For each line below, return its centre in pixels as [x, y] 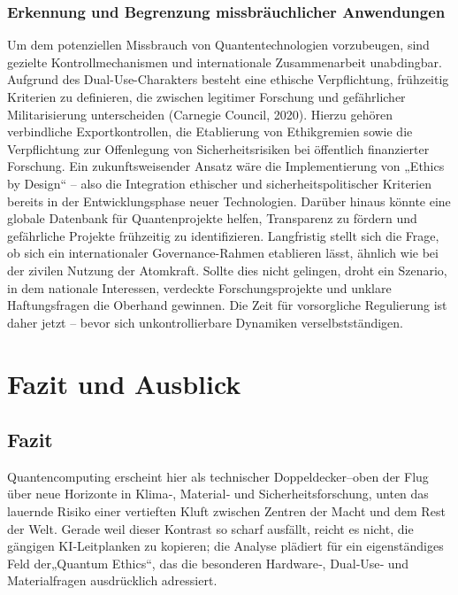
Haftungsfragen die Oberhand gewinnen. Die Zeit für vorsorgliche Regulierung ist [227, 305]
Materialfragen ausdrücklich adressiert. [112, 580]
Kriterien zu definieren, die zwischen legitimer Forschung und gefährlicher [206, 97]
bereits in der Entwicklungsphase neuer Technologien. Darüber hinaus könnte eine [229, 201]
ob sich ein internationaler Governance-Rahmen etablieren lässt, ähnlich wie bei [223, 253]
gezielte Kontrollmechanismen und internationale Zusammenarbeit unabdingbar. [225, 62]
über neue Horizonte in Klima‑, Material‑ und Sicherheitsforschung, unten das [218, 494]
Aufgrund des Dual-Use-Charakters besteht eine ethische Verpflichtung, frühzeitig [228, 79]
